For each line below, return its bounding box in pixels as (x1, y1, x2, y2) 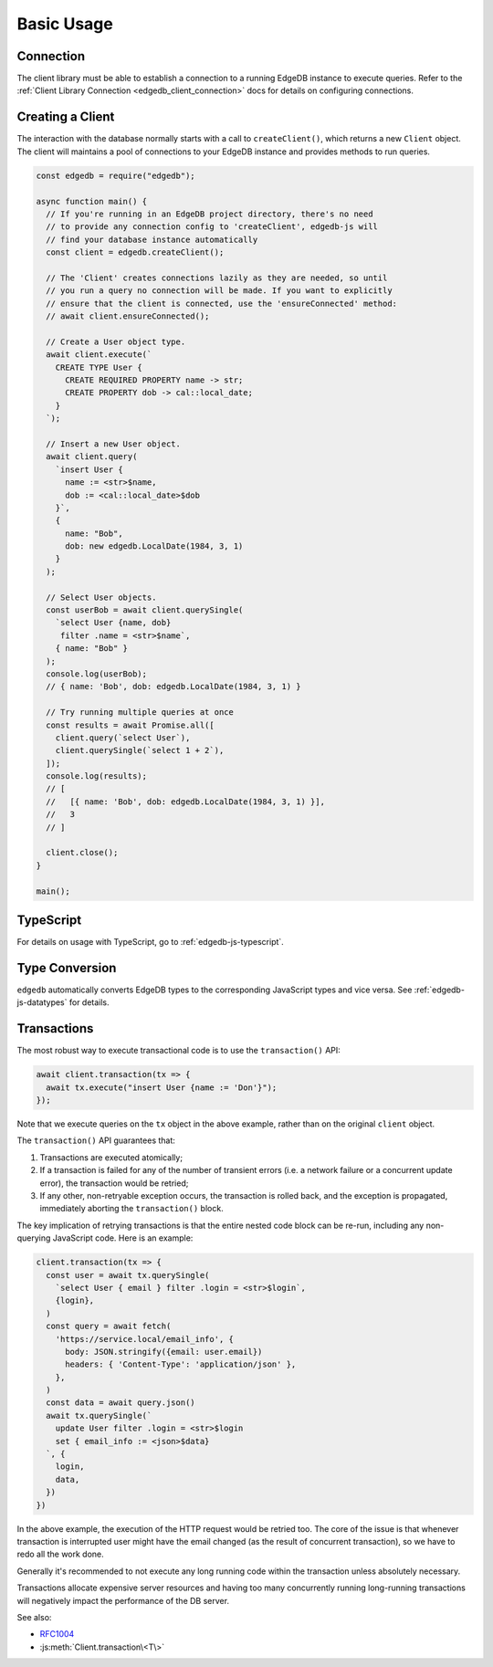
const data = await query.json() (46, 1398, 195, 1408)
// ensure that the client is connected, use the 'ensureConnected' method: (46, 298, 397, 309)
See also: (16, 1611, 52, 1622)
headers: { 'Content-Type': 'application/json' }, (65, 1359, 297, 1369)
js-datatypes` (16, 997, 68, 1008)
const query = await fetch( (46, 1321, 172, 1332)
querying (16, 1232, 51, 1243)
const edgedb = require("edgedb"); (36, 170, 195, 181)
